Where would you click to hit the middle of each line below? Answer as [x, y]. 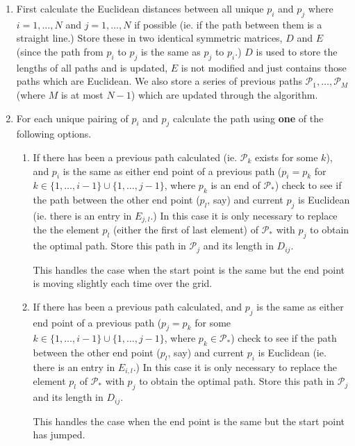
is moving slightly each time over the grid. [123, 283]
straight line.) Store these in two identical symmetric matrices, [149, 38]
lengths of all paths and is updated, [92, 67]
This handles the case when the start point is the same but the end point [189, 269]
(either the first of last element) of [185, 230]
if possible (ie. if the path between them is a [228, 24]
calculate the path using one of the [248, 118]
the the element [66, 230]
